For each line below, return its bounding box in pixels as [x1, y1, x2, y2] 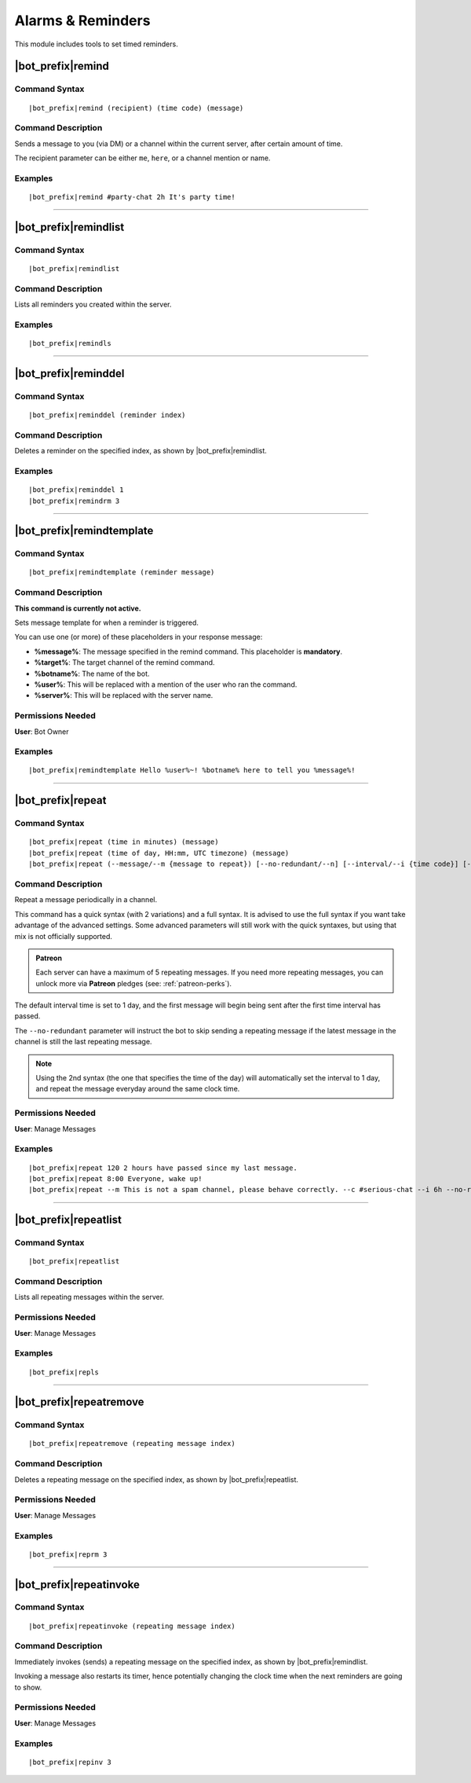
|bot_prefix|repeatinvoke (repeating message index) [28, 1621, 235, 1631]
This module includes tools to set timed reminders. [14, 39, 178, 49]
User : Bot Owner [14, 727, 70, 736]
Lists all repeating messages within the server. [14, 1293, 165, 1302]
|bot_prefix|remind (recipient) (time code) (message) [28, 103, 244, 112]
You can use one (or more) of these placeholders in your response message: [14, 633, 263, 642]
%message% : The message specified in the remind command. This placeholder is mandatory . [34, 647, 343, 656]
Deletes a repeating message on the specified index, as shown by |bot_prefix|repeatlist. [14, 1474, 298, 1484]
